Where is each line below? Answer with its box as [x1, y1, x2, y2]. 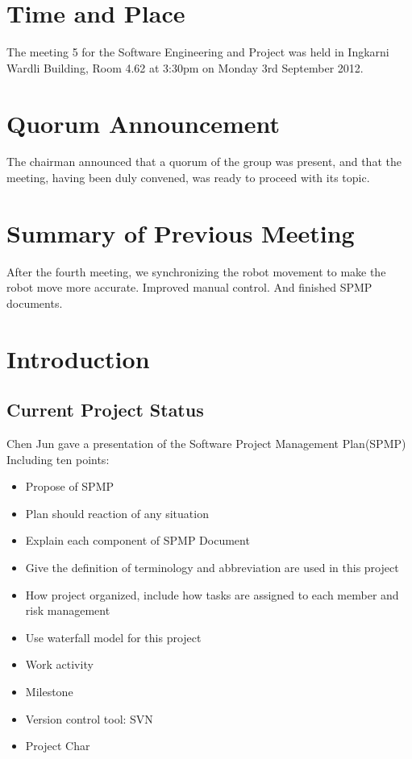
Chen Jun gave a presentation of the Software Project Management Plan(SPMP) [6, 435, 406, 452]
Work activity [25, 656, 94, 673]
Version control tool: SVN [25, 710, 153, 727]
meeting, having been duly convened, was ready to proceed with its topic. [6, 169, 370, 186]
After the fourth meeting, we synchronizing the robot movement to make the [6, 263, 386, 280]
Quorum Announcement [6, 106, 281, 139]
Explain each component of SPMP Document [25, 532, 250, 549]
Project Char [25, 737, 90, 754]
